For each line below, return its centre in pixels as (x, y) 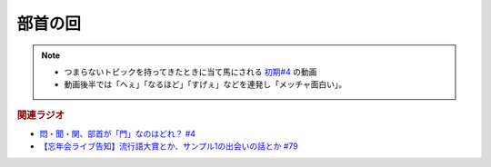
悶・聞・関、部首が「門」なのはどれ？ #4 (117, 133)
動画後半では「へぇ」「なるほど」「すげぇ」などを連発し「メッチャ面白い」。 (205, 84)
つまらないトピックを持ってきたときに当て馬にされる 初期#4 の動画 (190, 72)
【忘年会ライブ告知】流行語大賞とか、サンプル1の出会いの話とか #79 (169, 146)
